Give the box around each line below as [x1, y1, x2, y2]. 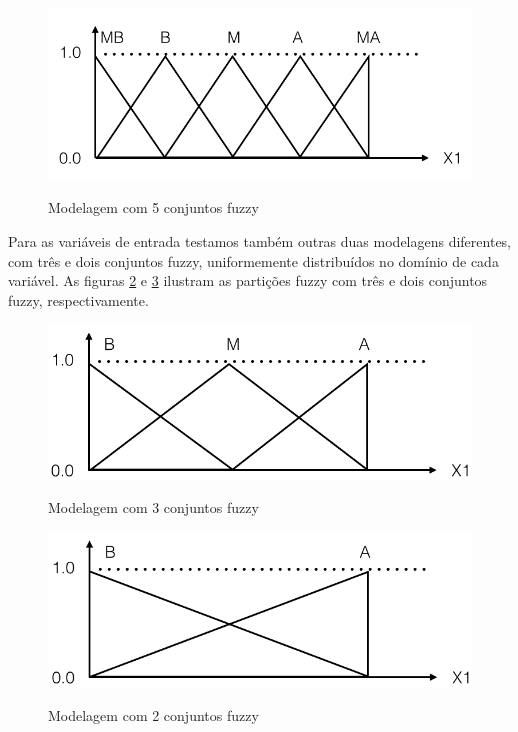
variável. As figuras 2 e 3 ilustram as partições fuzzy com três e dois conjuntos [8, 270, 488, 291]
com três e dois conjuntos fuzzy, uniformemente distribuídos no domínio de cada [8, 250, 499, 271]
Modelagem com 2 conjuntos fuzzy [48, 704, 259, 725]
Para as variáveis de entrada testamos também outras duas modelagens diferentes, [8, 231, 512, 252]
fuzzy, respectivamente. [8, 289, 149, 310]
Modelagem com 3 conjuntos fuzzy [48, 497, 259, 518]
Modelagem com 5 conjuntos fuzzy [48, 197, 259, 218]
